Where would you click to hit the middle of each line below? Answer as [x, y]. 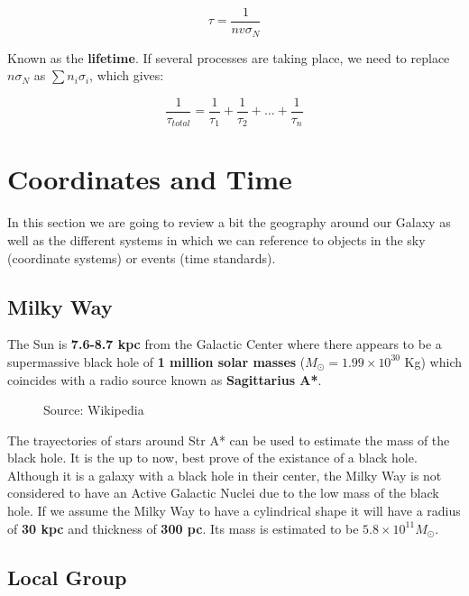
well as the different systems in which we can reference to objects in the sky [216, 239]
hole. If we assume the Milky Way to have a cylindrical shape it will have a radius [234, 511]
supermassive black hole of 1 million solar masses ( [156, 361]
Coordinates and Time [150, 179]
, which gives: [127, 75]
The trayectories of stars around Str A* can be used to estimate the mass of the [229, 440]
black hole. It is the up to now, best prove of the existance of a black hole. [212, 458]
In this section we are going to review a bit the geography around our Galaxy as [229, 222]
